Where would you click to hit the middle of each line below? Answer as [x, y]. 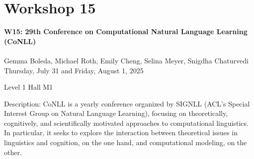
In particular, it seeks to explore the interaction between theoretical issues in [121, 132]
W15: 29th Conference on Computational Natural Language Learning [126, 31]
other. [13, 152]
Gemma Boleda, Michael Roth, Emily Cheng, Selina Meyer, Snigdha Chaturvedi [126, 60]
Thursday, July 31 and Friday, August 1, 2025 [74, 70]
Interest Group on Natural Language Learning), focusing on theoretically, [116, 113]
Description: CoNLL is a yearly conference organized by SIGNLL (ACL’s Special [127, 103]
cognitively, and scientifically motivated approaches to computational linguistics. [126, 123]
